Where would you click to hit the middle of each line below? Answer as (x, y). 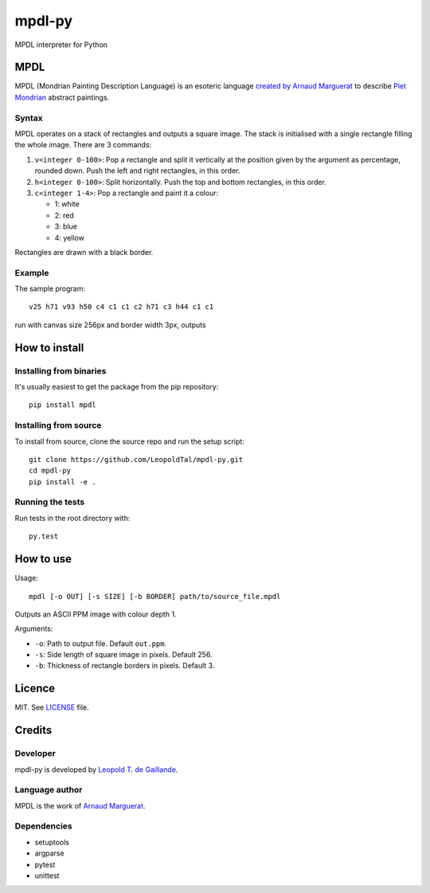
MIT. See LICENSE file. (52, 707)
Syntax (29, 118)
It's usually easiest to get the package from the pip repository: (117, 386)
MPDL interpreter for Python (61, 45)
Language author (49, 790)
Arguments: (34, 629)
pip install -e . (63, 482)
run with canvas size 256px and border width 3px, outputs (110, 325)
